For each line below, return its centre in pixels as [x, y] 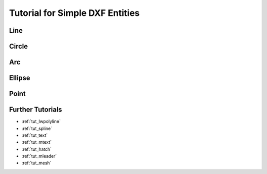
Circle [19, 46]
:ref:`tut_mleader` [39, 156]
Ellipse [20, 78]
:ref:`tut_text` [35, 135]
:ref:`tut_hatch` [37, 149]
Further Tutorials [36, 110]
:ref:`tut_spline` [37, 128]
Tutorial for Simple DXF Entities [74, 13]
